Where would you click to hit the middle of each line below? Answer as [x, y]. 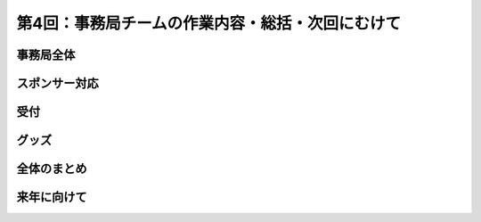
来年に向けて [52, 197]
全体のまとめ [52, 169]
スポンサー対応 [57, 83]
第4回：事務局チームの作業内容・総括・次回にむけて [209, 23]
